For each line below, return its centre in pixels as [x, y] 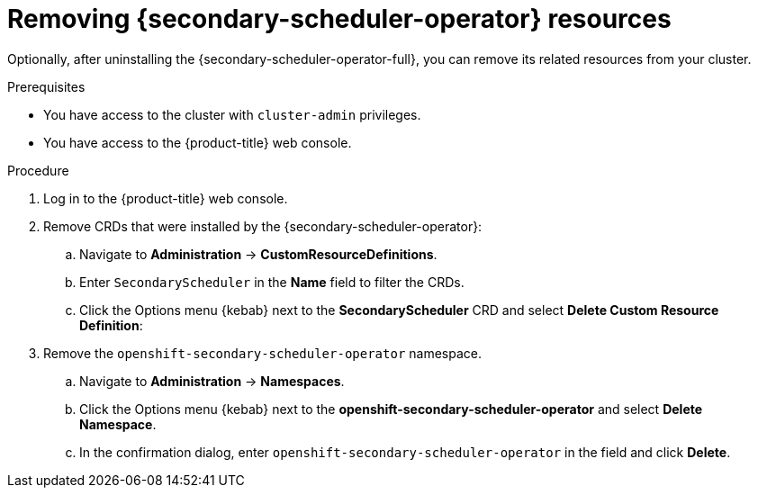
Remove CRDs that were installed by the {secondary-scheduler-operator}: [263, 226]
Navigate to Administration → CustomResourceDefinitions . [258, 254]
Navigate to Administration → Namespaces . [212, 381]
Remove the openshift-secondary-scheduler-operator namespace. [262, 353]
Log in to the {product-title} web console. [166, 198]
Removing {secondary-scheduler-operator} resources [339, 19]
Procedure [38, 170]
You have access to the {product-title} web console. [198, 142]
